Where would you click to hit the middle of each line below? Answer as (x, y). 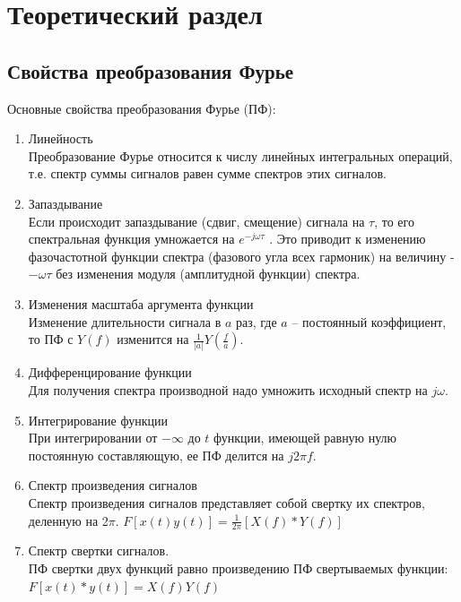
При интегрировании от (93, 438)
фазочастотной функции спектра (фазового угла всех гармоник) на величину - (241, 256)
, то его (394, 221)
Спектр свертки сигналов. (99, 550)
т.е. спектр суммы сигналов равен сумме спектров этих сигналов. (207, 173)
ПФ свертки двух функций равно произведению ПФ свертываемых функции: (238, 568)
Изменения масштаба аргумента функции (141, 303)
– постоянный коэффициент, (369, 321)
